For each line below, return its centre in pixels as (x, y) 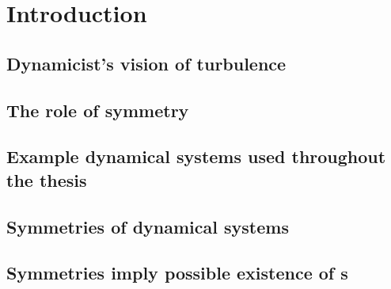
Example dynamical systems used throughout (196, 156)
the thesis (47, 179)
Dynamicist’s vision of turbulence (146, 63)
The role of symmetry (98, 110)
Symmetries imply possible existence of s (177, 273)
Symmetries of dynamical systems (148, 226)
